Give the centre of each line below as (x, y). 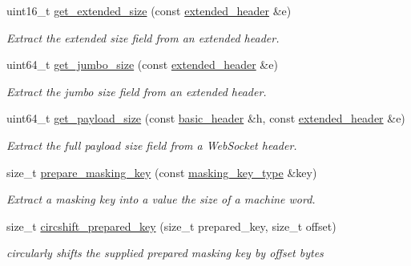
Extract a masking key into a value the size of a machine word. (161, 199)
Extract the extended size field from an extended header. (143, 37)
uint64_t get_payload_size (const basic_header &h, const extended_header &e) (206, 118)
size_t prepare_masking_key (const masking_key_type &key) (162, 172)
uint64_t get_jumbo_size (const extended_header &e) (142, 64)
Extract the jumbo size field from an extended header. (137, 91)
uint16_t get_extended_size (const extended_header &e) (149, 10)
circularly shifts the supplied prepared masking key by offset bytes (165, 253)
